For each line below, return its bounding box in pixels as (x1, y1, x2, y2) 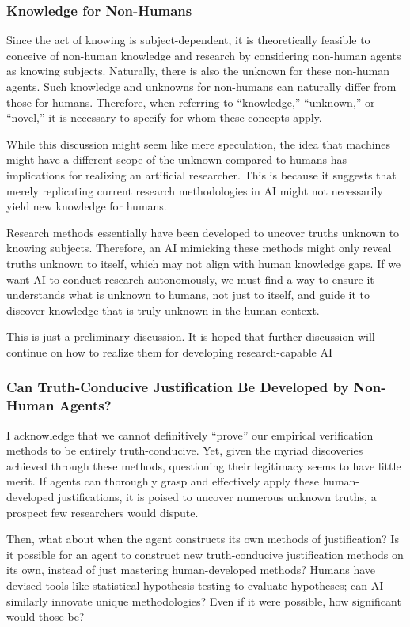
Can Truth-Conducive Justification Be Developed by (6, 377, 349, 397)
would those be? (6, 608, 85, 625)
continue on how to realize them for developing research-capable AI (6, 343, 333, 360)
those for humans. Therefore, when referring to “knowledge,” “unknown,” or (6, 93, 375, 110)
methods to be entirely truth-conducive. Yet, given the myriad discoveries (6, 442, 363, 459)
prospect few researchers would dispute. (6, 504, 199, 520)
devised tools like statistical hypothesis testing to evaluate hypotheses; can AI (6, 576, 384, 593)
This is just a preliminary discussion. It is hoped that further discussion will (6, 328, 375, 345)
